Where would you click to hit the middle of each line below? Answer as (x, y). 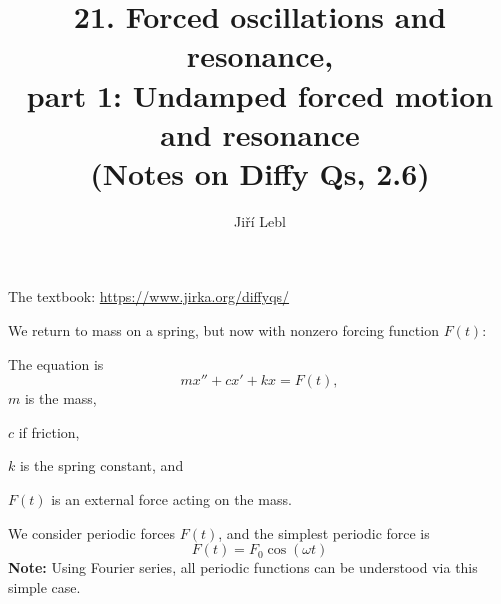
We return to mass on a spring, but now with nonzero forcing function (223, 330)
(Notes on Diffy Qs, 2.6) (260, 172)
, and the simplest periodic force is (324, 532)
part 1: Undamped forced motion (260, 94)
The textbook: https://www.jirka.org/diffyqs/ (149, 296)
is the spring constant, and (101, 465)
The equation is (56, 363)
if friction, (49, 431)
